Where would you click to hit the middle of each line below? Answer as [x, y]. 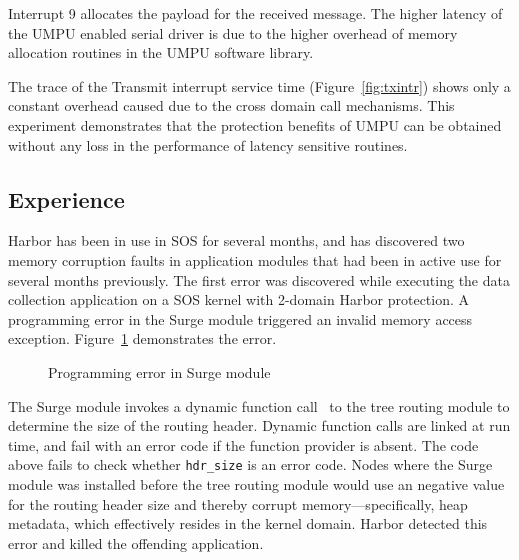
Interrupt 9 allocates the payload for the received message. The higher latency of [255, 13]
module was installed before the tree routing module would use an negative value [256, 483]
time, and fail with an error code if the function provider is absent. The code [243, 444]
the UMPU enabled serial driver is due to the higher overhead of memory [233, 32]
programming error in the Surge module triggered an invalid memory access [240, 318]
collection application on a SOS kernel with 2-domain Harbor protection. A [239, 299]
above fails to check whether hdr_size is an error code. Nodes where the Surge [250, 464]
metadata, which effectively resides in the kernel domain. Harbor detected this [248, 523]
